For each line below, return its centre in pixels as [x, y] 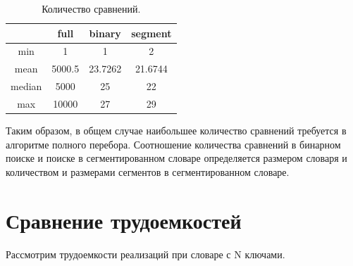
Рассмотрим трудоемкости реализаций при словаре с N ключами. [145, 254]
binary [105, 33]
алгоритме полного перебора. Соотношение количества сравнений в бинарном [173, 144]
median [26, 86]
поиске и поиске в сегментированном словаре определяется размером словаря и [176, 158]
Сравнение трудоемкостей [124, 220]
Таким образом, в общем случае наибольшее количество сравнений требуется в [176, 131]
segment [151, 33]
